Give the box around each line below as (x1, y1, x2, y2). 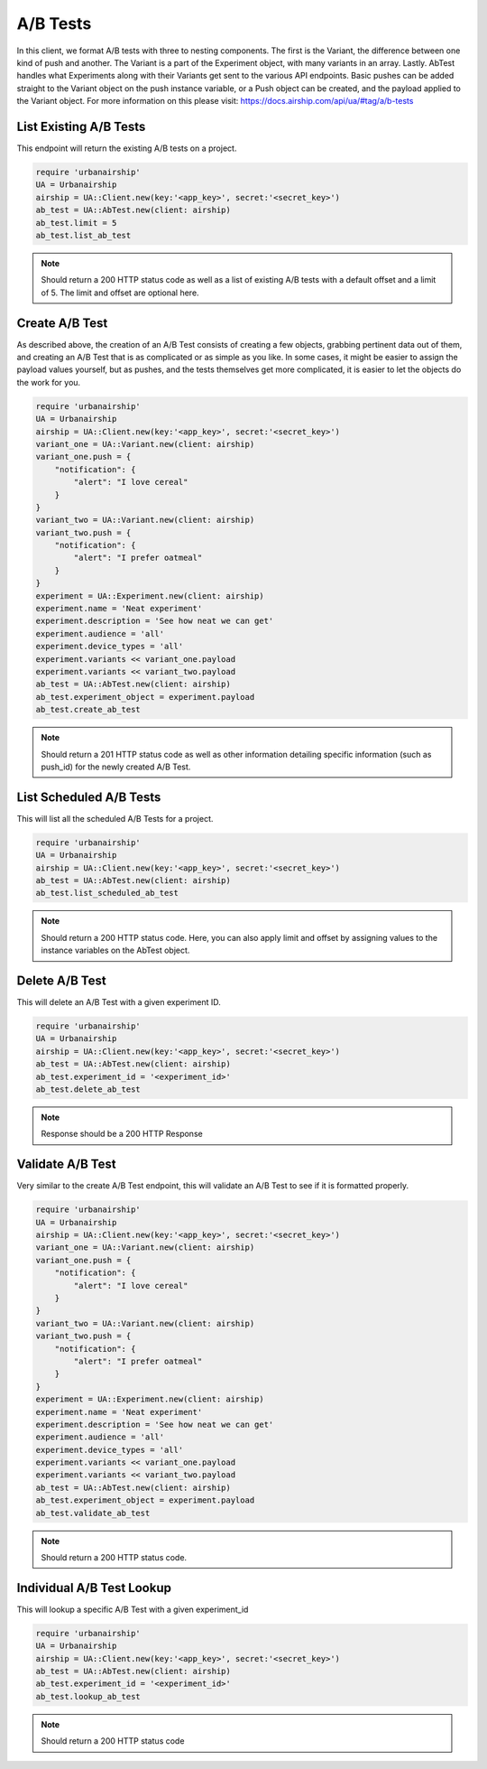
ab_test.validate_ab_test (35, 1508, 151, 1518)
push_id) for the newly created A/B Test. (41, 761, 191, 772)
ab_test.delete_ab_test (35, 1084, 142, 1094)
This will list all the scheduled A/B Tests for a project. (16, 813, 214, 824)
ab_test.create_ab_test (35, 704, 142, 715)
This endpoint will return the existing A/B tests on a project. (16, 143, 237, 154)
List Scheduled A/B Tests (16, 789, 161, 805)
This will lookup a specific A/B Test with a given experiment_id (16, 1604, 249, 1615)
